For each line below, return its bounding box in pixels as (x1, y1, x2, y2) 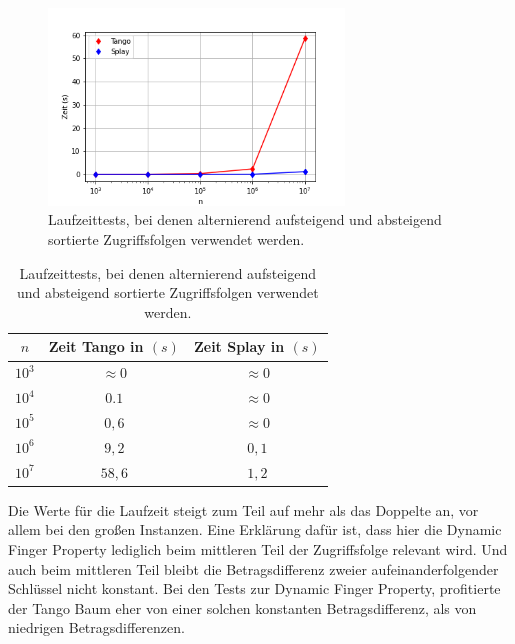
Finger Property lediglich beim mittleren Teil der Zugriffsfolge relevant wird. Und (8, 538, 508, 559)
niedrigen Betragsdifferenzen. (8, 617, 185, 638)
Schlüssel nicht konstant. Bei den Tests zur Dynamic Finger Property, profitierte (8, 578, 501, 599)
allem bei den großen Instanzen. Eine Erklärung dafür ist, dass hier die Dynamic (8, 519, 502, 540)
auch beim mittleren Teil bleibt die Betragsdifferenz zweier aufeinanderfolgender (8, 558, 499, 579)
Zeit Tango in (48, 336, 144, 357)
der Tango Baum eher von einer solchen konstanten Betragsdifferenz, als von (8, 597, 477, 618)
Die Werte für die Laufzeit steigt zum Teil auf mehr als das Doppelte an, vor (8, 499, 479, 520)
